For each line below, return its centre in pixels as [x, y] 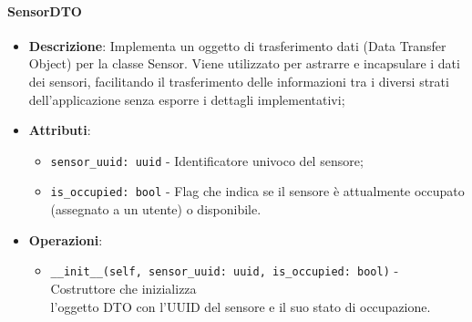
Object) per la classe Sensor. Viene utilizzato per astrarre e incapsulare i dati [244, 63]
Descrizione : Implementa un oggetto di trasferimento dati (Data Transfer [237, 45]
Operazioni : [66, 239]
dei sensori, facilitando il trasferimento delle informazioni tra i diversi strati [239, 81]
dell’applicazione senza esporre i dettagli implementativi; [187, 99]
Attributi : [60, 130]
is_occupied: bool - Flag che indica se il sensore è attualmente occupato [257, 191]
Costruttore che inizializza [123, 288]
